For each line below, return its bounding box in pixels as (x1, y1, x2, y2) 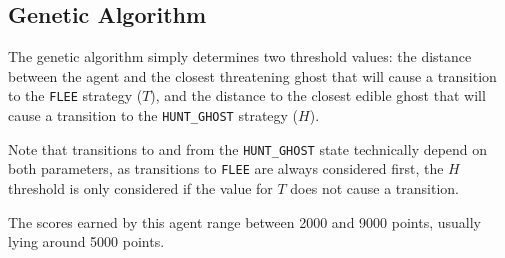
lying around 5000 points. (8, 231, 165, 252)
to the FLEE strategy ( (8, 85, 143, 106)
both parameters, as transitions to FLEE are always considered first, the (8, 158, 444, 179)
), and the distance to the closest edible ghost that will (150, 85, 486, 106)
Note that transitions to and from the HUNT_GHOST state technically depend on (8, 138, 488, 159)
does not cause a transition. (290, 178, 459, 199)
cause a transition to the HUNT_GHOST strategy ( (8, 105, 299, 126)
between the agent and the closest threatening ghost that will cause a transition (8, 65, 497, 86)
